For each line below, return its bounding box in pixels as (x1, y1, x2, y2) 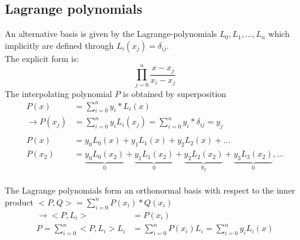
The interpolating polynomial (5, 87, 112, 99)
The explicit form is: (5, 52, 79, 64)
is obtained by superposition (123, 87, 227, 99)
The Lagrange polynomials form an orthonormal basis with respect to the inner (5, 184, 295, 197)
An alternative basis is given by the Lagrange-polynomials (5, 27, 217, 40)
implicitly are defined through (5, 39, 114, 51)
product (5, 195, 33, 208)
